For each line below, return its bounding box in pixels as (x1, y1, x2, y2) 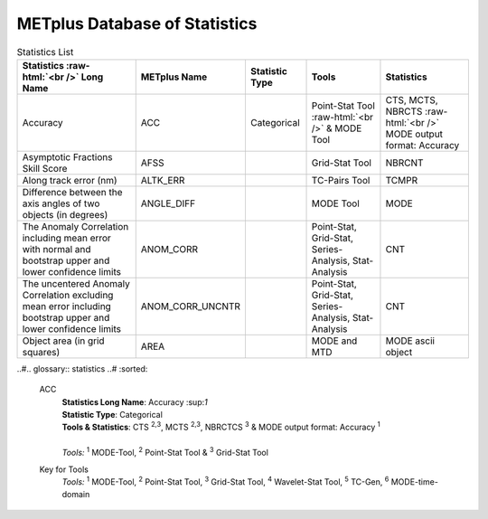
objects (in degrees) (22, 208, 108, 221)
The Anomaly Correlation (22, 220, 129, 232)
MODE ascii (385, 335, 436, 347)
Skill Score (22, 162, 68, 175)
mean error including (22, 299, 112, 312)
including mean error (22, 231, 112, 244)
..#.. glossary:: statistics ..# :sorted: (16, 363, 148, 374)
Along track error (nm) (22, 174, 117, 186)
